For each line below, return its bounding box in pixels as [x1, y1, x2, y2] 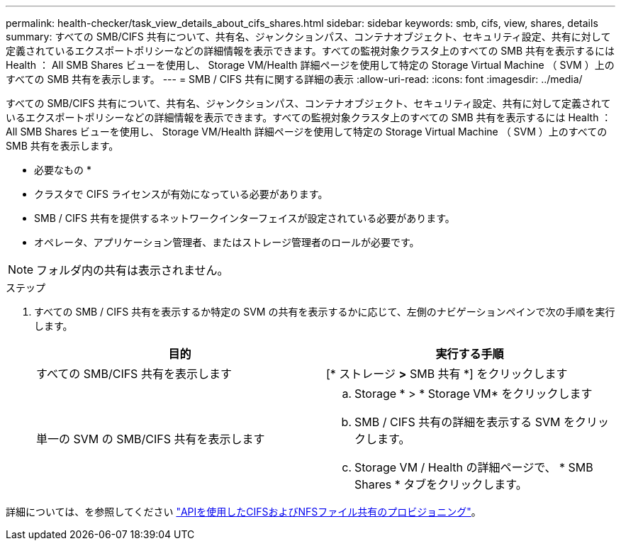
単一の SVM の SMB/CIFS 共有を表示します [36, 432, 265, 446]
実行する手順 [435, 347, 504, 361]
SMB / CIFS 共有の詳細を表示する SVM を [354, 415, 575, 429]
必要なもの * [34, 164, 91, 176]
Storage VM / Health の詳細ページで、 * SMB [354, 460, 593, 474]
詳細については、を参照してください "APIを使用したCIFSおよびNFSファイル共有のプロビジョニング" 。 [6, 506, 481, 518]
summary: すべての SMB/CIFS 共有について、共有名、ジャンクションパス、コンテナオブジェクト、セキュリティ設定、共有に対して [6, 30, 611, 43]
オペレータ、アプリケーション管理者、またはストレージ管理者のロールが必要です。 [34, 236, 420, 248]
